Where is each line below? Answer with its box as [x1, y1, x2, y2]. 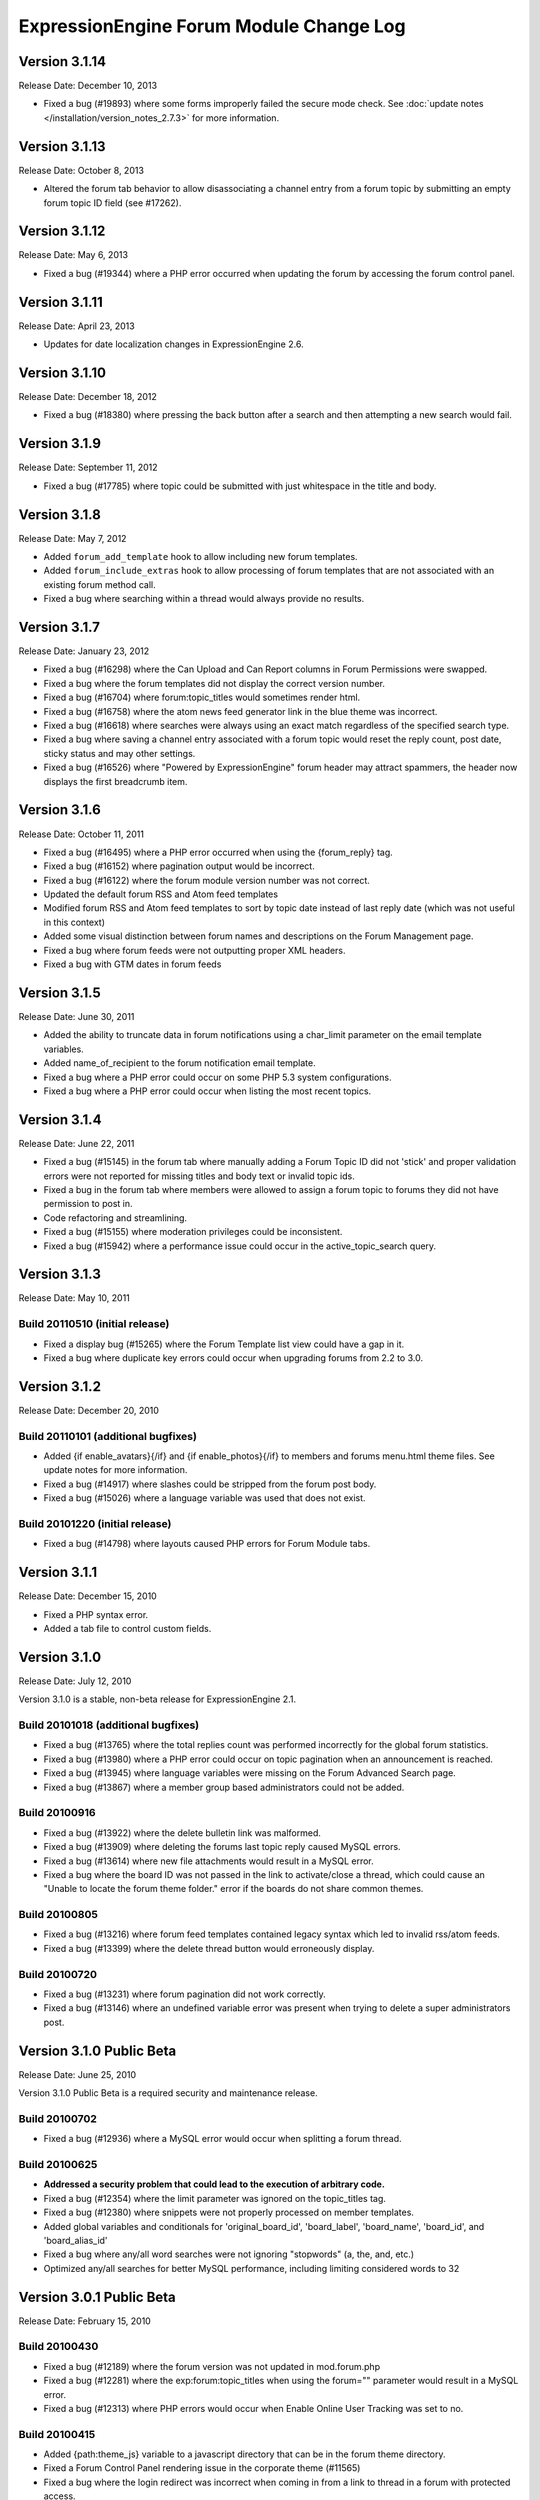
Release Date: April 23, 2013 [18, 320, 135, 332]
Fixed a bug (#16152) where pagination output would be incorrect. [43, 860, 315, 872]
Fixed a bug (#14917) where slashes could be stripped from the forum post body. [43, 1478, 377, 1490]
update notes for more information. [43, 1464, 188, 1476]
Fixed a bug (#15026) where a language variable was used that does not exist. [43, 1492, 366, 1504]
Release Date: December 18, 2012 [18, 391, 157, 403]
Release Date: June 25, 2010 [18, 2068, 137, 2080]
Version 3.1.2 [18, 1378, 102, 1395]
